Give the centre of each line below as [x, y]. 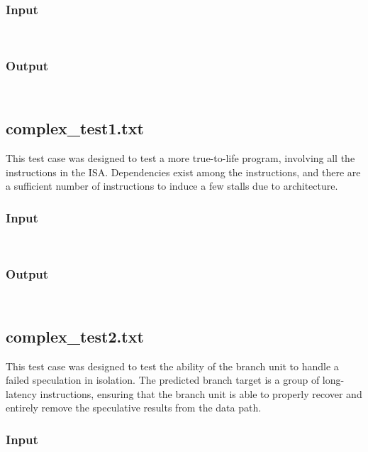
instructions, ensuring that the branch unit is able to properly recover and [201, 393]
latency [21, 393]
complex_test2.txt [75, 336]
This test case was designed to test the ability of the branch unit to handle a [172, 366]
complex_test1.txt [75, 128]
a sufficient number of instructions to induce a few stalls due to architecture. [172, 186]
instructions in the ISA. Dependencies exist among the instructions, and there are [183, 172]
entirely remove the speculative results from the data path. [134, 408]
